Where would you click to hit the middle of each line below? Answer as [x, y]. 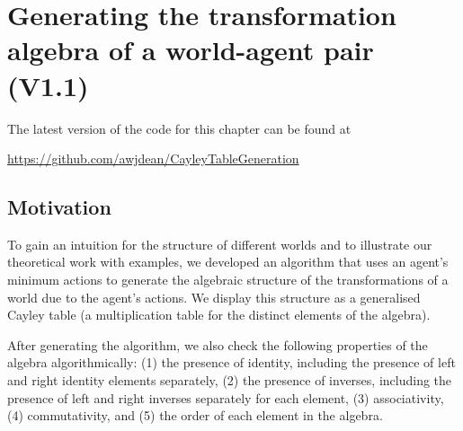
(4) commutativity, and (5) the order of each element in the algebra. [195, 415]
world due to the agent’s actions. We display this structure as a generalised [214, 297]
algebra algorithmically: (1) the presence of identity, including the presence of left [231, 362]
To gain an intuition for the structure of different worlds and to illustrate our [220, 244]
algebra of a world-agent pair [191, 50]
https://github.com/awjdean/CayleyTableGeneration [153, 158]
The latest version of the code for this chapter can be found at [179, 128]
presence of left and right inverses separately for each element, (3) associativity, [226, 397]
